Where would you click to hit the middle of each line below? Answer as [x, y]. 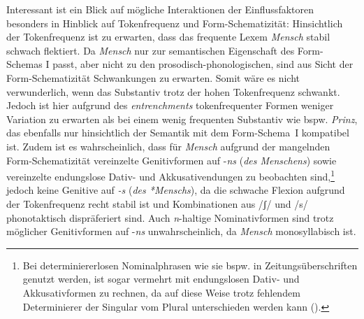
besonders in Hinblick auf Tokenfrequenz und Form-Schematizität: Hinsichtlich [175, 23]
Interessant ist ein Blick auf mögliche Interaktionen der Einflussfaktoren [160, 9]
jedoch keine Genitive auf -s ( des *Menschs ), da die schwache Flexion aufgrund [176, 190]
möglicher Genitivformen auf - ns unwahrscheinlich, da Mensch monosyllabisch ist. [181, 231]
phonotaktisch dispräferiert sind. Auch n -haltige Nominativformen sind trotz [170, 217]
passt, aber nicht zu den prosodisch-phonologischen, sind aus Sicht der [203, 64]
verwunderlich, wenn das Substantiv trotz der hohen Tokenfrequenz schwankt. [173, 91]
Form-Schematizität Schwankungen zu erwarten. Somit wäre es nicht [153, 77]
